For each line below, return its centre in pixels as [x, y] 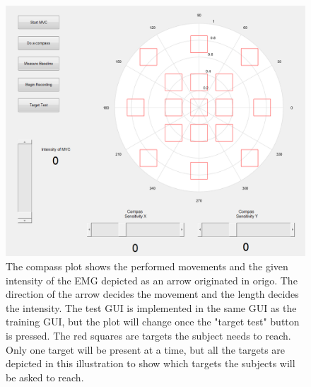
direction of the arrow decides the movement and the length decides [152, 294]
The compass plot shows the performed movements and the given [147, 266]
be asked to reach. [45, 377]
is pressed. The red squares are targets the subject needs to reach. [148, 335]
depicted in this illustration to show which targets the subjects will [151, 363]
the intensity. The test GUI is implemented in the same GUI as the [151, 307]
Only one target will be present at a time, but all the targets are [146, 349]
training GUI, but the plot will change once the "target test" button [153, 322]
